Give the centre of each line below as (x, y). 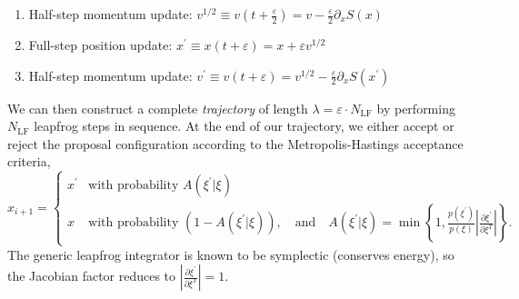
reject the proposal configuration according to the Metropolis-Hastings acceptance (235, 143)
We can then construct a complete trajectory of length (158, 108)
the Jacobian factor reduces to (92, 276)
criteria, (29, 161)
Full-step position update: (100, 45)
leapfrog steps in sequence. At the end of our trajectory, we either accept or (244, 126)
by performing (416, 108)
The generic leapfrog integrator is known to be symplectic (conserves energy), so (231, 254)
